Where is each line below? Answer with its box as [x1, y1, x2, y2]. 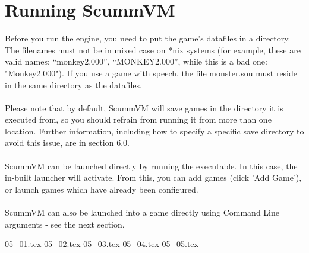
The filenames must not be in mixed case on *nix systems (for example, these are [5, 43, 301, 56]
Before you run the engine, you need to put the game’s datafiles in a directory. [5, 32, 291, 44]
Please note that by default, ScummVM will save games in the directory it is [5, 101, 283, 114]
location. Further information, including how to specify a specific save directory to [5, 124, 304, 137]
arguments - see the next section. [5, 217, 125, 230]
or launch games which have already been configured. [5, 182, 198, 195]
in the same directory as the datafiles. [5, 78, 142, 91]
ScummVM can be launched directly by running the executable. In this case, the [5, 159, 298, 172]
